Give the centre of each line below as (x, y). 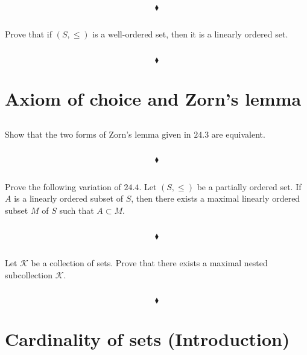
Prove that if (29, 34)
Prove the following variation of (63, 186)
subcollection (29, 274)
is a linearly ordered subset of (68, 198)
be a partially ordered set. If (249, 186)
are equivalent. (238, 134)
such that (77, 210)
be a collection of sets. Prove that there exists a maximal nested (149, 262)
